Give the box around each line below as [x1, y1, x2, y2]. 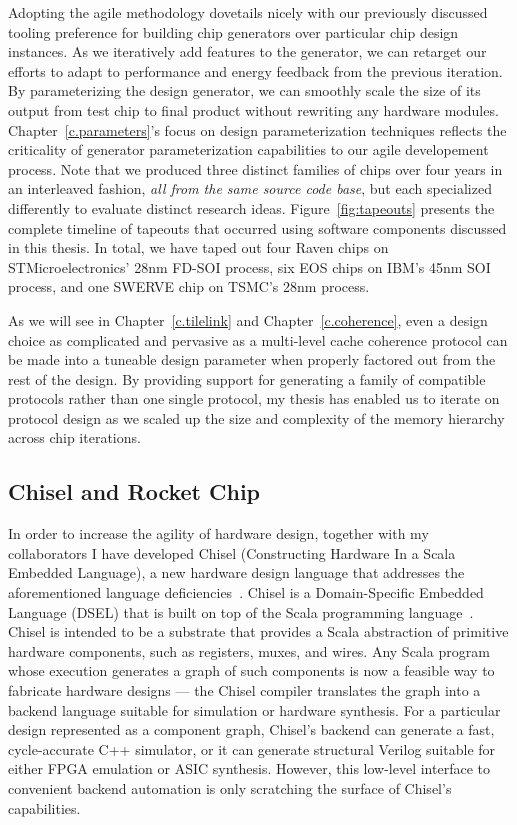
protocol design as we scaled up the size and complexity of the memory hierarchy [8, 407, 505, 428]
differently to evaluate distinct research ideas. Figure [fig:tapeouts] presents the [8, 197, 495, 218]
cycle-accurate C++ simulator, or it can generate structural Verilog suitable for [8, 738, 496, 759]
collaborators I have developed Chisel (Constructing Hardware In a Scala [8, 542, 456, 563]
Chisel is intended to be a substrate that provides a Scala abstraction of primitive [8, 621, 509, 642]
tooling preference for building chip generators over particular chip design [8, 21, 459, 42]
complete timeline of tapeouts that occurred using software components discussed [8, 217, 507, 238]
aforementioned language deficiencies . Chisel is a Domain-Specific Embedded [8, 582, 484, 603]
